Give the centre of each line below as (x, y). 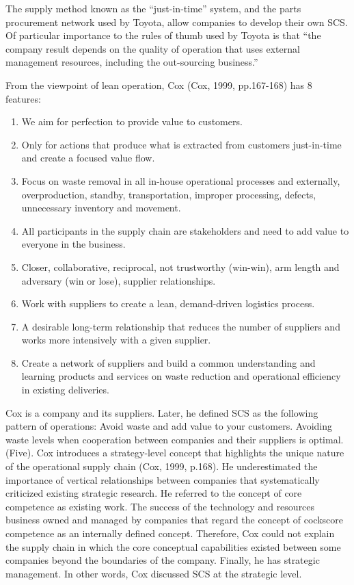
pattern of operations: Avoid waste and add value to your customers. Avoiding (169, 426)
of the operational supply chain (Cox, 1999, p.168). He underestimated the (162, 466)
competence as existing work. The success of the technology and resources (160, 506)
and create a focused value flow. (88, 158)
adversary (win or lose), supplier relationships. (119, 280)
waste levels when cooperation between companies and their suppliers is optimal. (175, 439)
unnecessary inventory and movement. (101, 208)
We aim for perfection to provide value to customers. (132, 121)
